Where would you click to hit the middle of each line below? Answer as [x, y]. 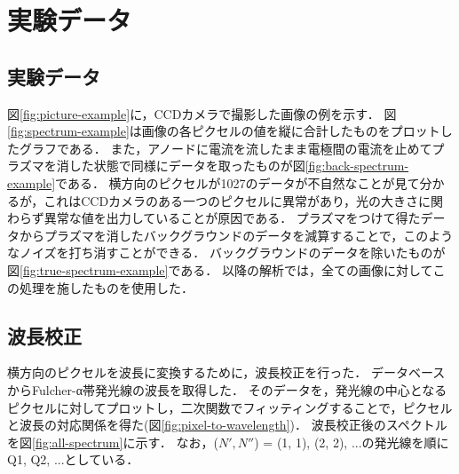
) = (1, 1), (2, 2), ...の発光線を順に [352, 442]
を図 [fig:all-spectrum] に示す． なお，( [113, 442]
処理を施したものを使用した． [106, 287]
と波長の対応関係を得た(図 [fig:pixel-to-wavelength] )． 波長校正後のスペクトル [227, 425]
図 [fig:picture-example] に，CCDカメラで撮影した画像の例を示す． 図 [202, 113]
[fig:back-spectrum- [357, 166]
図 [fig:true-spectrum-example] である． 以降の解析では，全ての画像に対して [220, 269]
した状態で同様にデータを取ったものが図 [187, 166]
